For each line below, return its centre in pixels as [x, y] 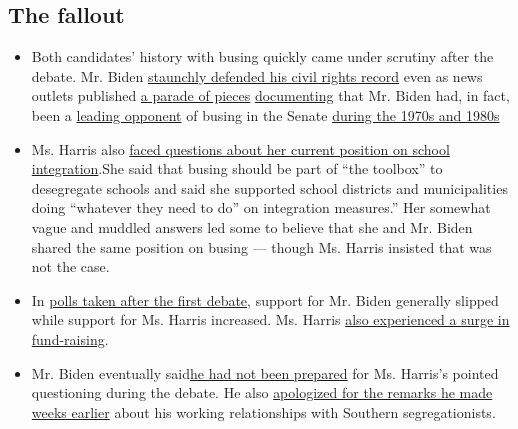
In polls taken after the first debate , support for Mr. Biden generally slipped [265, 299]
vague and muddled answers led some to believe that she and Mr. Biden [252, 226]
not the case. [70, 266]
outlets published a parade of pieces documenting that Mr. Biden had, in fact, [270, 95]
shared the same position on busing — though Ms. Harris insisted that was [261, 246]
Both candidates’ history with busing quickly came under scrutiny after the [262, 56]
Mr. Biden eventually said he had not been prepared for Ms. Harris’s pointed [265, 372]
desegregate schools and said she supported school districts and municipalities [269, 187]
